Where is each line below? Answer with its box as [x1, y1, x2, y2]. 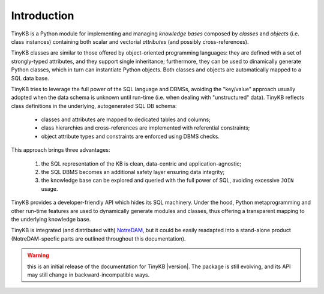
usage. [41, 185, 58, 192]
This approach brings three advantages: [11, 146, 110, 154]
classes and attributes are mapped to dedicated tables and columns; [41, 116, 211, 123]
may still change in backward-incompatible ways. [27, 271, 150, 278]
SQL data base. [11, 74, 49, 82]
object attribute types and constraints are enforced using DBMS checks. [41, 133, 220, 140]
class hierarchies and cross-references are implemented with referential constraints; [41, 124, 250, 131]
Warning [27, 252, 49, 259]
